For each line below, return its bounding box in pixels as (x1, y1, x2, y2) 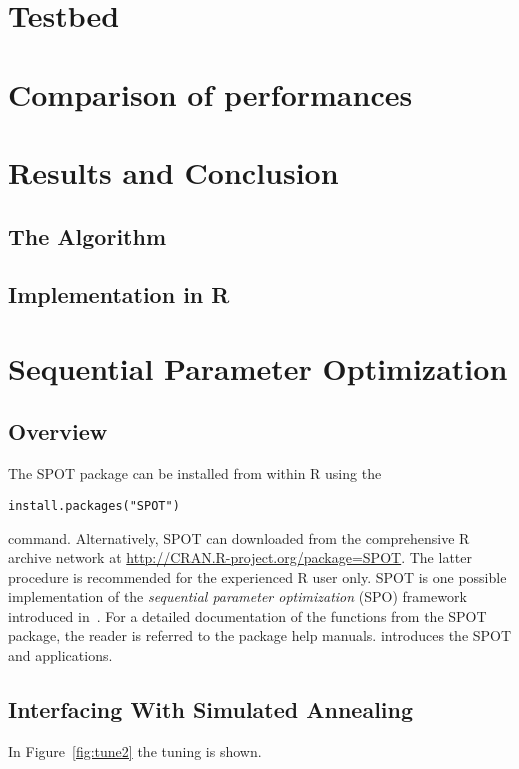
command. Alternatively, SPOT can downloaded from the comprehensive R (8, 527, 470, 548)
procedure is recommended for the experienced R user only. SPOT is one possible (8, 566, 507, 587)
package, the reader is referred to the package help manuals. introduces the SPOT (8, 625, 512, 646)
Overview (8, 416, 108, 447)
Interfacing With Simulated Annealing (8, 694, 414, 725)
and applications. (8, 645, 113, 666)
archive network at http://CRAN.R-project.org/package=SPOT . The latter (8, 547, 472, 568)
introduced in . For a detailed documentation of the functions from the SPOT (8, 605, 487, 626)
